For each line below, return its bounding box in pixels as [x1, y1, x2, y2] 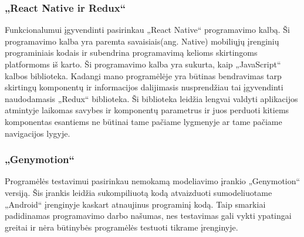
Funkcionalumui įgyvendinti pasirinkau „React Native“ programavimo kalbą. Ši [5, 23, 290, 36]
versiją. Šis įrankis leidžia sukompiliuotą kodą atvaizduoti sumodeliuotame [5, 186, 272, 198]
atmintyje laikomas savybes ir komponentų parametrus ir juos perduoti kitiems [5, 104, 289, 116]
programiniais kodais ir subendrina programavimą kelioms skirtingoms [5, 46, 258, 59]
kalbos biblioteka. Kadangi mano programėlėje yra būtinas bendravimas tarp [5, 69, 282, 82]
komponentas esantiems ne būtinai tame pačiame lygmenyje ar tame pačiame [5, 115, 282, 127]
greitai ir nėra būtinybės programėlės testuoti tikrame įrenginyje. [5, 221, 238, 233]
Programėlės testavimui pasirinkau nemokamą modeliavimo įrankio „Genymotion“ [5, 175, 300, 187]
